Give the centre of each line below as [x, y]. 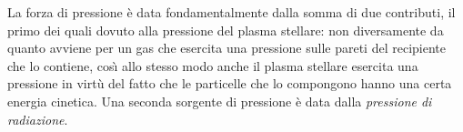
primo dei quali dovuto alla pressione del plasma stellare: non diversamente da [226, 30]
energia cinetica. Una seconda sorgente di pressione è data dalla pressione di [220, 101]
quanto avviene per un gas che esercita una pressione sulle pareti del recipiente [226, 48]
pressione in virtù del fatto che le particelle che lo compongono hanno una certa [230, 83]
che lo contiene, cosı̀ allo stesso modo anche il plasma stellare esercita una [213, 65]
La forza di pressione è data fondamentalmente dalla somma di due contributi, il [231, 12]
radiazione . [38, 119]
